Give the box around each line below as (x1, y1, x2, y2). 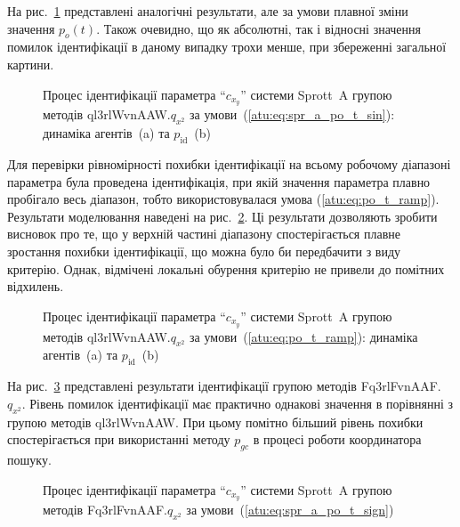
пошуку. (7, 450, 52, 469)
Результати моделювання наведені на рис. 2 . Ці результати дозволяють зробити (7, 207, 438, 225)
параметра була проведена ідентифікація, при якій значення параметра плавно (7, 172, 431, 191)
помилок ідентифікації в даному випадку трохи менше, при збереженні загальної (7, 37, 447, 56)
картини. (7, 54, 54, 73)
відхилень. (7, 277, 64, 296)
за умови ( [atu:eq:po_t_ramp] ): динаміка (190, 327, 418, 345)
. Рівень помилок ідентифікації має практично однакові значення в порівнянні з (21, 393, 453, 412)
